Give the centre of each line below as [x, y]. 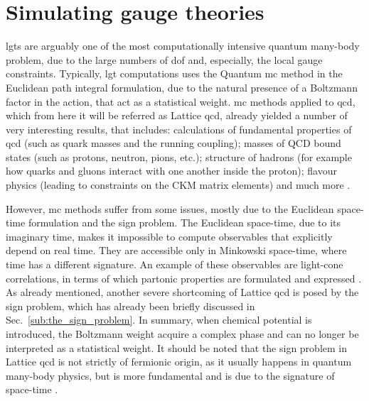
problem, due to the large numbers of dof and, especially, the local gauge [164, 59]
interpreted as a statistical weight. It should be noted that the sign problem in [177, 347]
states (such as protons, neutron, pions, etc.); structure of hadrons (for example [179, 156]
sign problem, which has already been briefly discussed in [130, 306]
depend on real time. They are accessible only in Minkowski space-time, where [176, 250]
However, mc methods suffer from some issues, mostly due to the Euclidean [170, 208]
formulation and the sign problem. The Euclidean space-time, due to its [184, 223]
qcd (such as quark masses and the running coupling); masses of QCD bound [173, 143]
